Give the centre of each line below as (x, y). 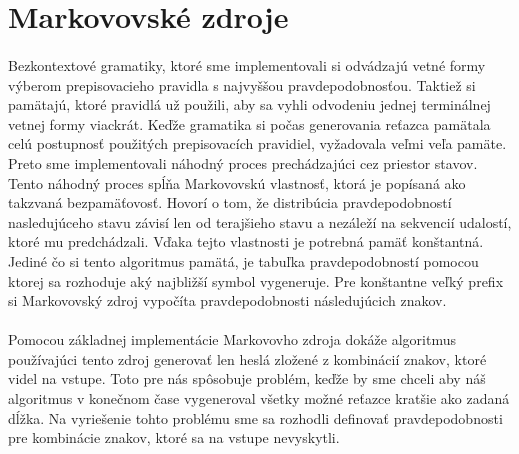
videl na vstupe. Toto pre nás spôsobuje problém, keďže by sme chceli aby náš (247, 378)
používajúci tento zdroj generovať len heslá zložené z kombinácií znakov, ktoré (247, 358)
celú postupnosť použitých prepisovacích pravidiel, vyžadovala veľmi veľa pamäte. (257, 143)
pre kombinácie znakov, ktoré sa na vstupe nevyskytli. (174, 437)
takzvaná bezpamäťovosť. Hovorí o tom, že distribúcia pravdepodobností (230, 202)
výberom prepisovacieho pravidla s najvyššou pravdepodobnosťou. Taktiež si (242, 84)
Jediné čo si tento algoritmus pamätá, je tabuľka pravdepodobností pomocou (243, 260)
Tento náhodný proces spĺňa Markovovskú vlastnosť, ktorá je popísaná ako (237, 182)
